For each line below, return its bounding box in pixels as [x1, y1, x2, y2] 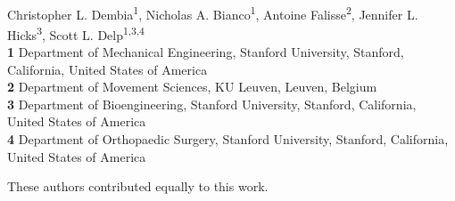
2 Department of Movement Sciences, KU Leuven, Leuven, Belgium [7, 77, 377, 96]
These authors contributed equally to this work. [7, 177, 269, 196]
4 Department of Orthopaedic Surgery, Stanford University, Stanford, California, [7, 130, 449, 149]
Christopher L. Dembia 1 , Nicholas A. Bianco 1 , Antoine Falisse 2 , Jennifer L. [7, 2, 418, 23]
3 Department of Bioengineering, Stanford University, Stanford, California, [7, 94, 417, 113]
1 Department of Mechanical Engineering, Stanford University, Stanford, [7, 43, 404, 61]
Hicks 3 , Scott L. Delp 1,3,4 [7, 22, 145, 44]
